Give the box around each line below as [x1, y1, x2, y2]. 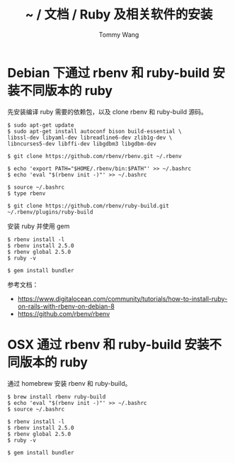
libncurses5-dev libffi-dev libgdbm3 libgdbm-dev [7, 140, 157, 147]
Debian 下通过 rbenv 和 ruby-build [7, 65, 210, 81]
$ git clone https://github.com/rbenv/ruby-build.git [7, 202, 170, 209]
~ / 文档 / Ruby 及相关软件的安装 [25, 6, 213, 23]
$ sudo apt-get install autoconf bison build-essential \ [7, 128, 182, 135]
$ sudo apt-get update [7, 121, 74, 128]
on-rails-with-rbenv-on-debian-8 [17, 302, 115, 311]
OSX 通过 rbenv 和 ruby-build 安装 [7, 336, 210, 352]
